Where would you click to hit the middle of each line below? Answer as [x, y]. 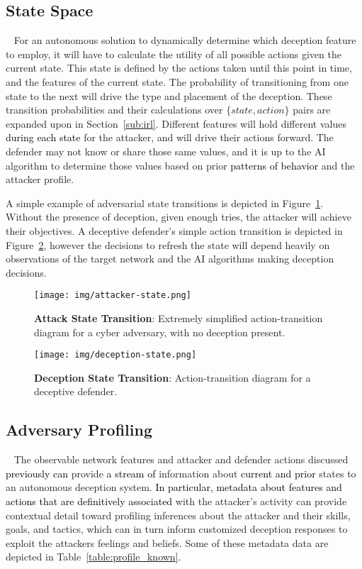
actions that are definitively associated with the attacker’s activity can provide [176, 501]
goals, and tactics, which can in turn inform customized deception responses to [177, 529]
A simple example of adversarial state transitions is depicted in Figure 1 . [165, 203]
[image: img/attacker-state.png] [113, 295]
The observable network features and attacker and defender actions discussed [181, 459]
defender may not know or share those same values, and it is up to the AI [166, 151]
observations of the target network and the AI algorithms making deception [170, 259]
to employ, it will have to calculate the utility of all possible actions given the [174, 54]
